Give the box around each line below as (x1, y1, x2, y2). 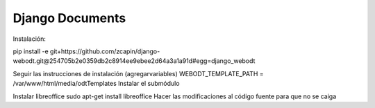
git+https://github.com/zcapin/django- (49, 47, 160, 55)
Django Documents (12, 10, 126, 26)
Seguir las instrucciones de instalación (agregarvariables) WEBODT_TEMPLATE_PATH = (12, 69, 264, 78)
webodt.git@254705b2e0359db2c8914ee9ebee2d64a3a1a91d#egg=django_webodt (12, 57, 256, 65)
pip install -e (12, 47, 49, 55)
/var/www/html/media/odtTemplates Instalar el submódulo (12, 80, 180, 88)
